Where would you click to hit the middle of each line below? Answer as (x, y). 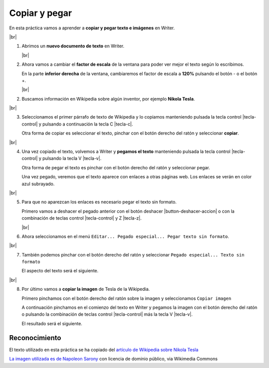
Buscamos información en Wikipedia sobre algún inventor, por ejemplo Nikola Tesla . (108, 99)
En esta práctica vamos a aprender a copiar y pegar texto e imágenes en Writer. (92, 28)
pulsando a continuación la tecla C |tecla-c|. (88, 124)
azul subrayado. (38, 184)
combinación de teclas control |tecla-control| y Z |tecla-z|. (82, 218)
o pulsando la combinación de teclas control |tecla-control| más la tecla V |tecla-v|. (107, 314)
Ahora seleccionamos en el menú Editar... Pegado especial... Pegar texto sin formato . (125, 236)
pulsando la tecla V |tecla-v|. (72, 158)
